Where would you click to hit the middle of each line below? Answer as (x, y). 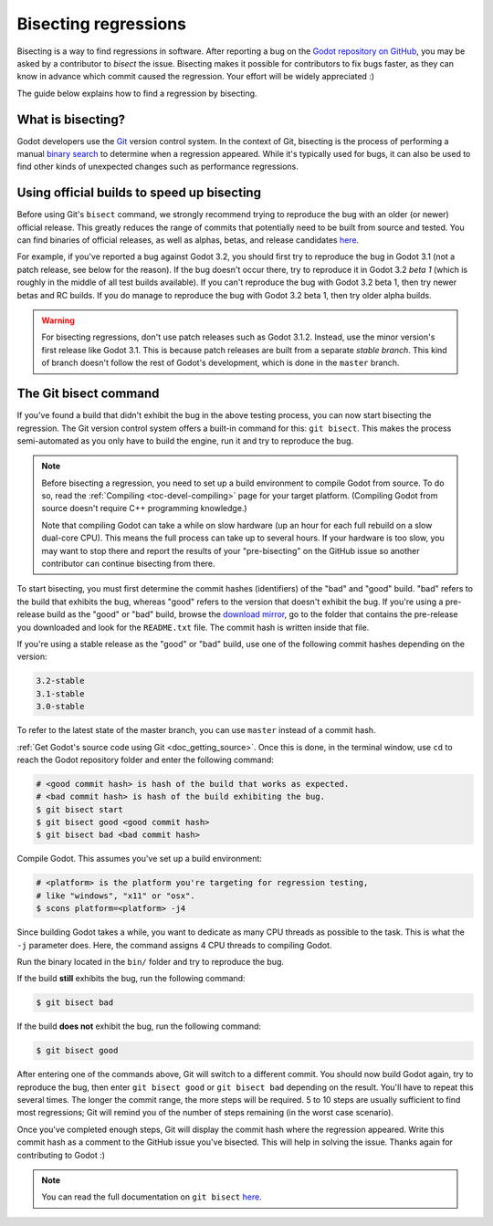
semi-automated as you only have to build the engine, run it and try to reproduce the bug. (185, 440)
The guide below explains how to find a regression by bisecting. (137, 93)
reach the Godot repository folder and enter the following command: (145, 760)
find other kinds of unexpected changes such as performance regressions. (157, 167)
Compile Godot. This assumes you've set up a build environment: (139, 859)
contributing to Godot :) (61, 1155)
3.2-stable (60, 681)
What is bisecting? (71, 119)
